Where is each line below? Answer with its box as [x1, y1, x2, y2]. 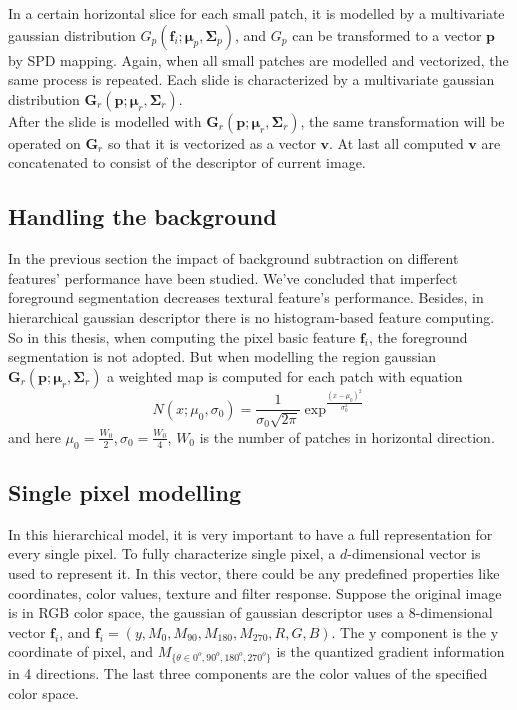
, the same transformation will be [300, 110, 505, 131]
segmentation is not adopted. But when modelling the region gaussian [8, 346, 436, 367]
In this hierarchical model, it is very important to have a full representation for [8, 523, 493, 544]
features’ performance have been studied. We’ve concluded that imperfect [8, 267, 458, 288]
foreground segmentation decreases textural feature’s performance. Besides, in [8, 287, 484, 308]
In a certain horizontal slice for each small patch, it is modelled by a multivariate [8, 3, 505, 23]
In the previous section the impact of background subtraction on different [8, 248, 459, 269]
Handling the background [8, 201, 277, 232]
